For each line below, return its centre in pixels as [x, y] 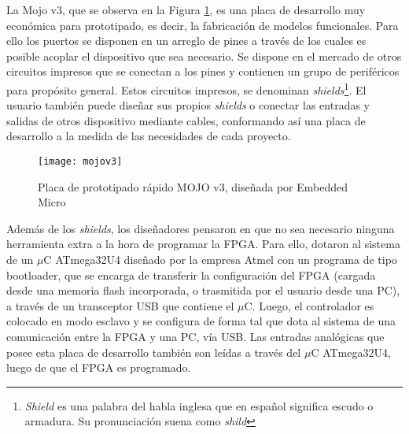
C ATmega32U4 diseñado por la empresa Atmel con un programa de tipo [220, 260]
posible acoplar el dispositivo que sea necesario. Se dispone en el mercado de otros [204, 56]
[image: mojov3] [80, 161]
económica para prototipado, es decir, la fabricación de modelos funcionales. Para [203, 25]
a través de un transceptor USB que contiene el [120, 305]
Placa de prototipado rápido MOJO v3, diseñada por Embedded [193, 186]
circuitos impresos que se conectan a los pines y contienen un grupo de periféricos [203, 71]
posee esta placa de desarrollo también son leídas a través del [154, 352]
